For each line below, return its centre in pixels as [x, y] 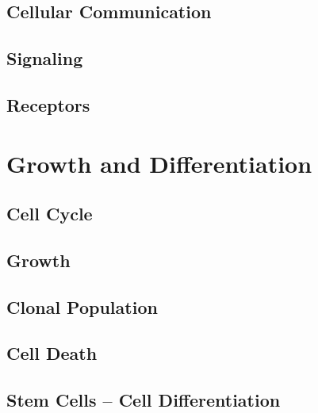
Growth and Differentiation [159, 163]
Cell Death [52, 353]
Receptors [48, 104]
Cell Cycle [50, 214]
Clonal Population [82, 306]
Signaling [45, 58]
